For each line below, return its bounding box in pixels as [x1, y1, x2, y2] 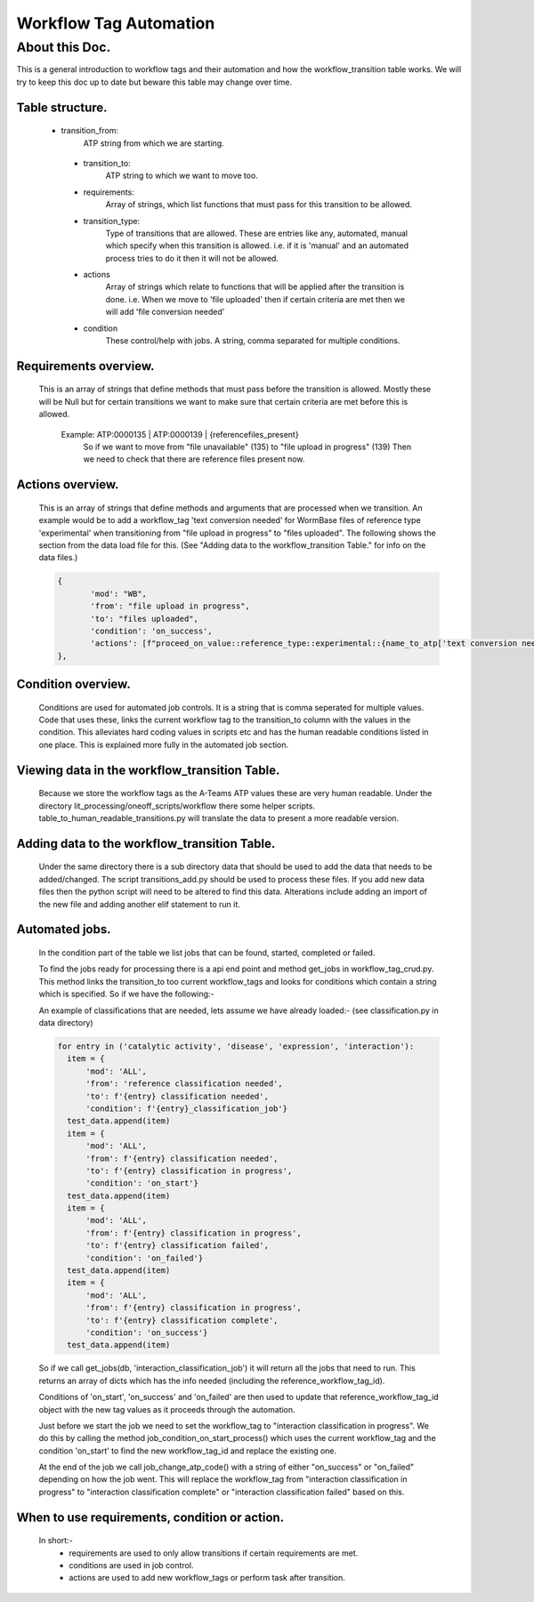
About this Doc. [16, 39, 111, 55]
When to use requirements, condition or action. [16, 1509, 285, 1525]
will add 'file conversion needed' [105, 307, 225, 318]
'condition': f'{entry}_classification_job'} [85, 1103, 288, 1114]
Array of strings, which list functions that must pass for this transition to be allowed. [105, 199, 413, 210]
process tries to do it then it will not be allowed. [105, 253, 279, 263]
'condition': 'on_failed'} [85, 1252, 204, 1263]
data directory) [38, 1018, 93, 1027]
